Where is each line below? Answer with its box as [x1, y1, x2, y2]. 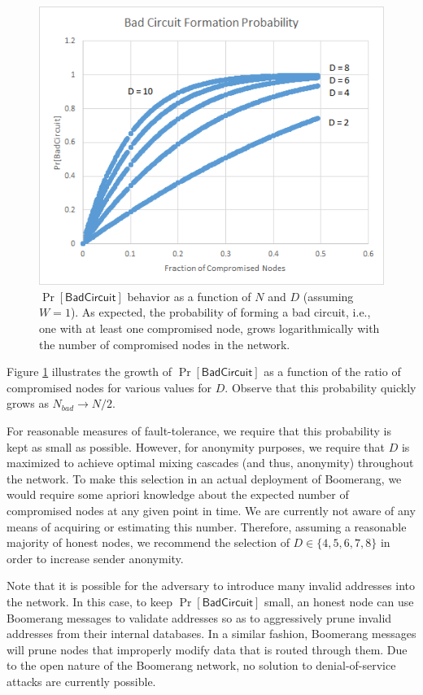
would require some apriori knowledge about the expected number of [7, 486, 349, 503]
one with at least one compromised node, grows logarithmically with [39, 320, 380, 337]
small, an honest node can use [264, 592, 414, 610]
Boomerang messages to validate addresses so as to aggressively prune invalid [7, 609, 392, 626]
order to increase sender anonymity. [7, 549, 184, 566]
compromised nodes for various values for [7, 378, 212, 396]
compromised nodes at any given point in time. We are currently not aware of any [7, 501, 416, 518]
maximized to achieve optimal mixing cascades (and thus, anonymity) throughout [7, 454, 414, 471]
